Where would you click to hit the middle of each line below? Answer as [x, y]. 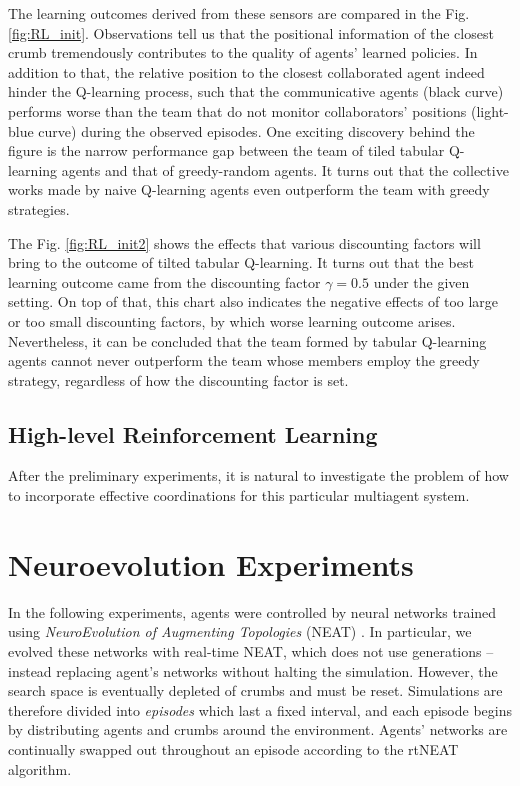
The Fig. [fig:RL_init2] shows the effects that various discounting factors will [244, 242]
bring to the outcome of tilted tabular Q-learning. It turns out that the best [241, 262]
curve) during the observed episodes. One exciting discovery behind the [256, 130]
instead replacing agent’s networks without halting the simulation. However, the [253, 670]
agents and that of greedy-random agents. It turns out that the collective [285, 169]
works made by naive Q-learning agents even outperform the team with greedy [249, 189]
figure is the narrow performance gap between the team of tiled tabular [226, 150]
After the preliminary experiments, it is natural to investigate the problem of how [258, 475]
